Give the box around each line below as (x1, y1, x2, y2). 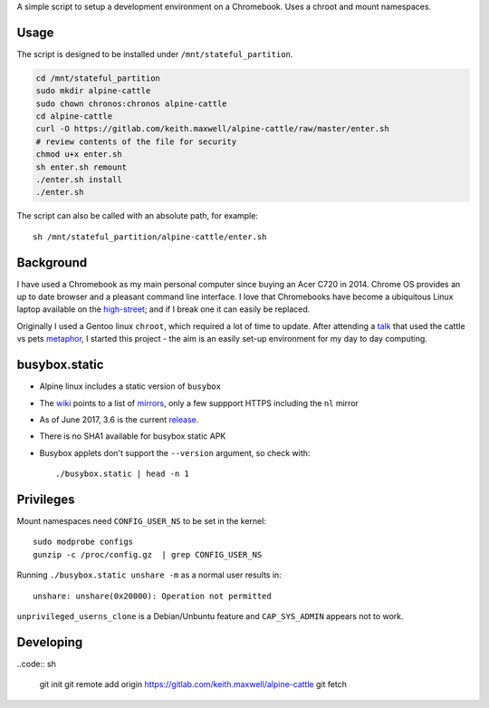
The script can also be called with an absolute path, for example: (16, 210, 258, 221)
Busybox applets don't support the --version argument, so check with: (39, 447, 311, 458)
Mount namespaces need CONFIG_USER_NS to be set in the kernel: (16, 516, 267, 527)
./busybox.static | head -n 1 (55, 469, 190, 480)
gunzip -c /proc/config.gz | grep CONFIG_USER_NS (33, 549, 263, 559)
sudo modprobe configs (33, 537, 134, 548)
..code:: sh (16, 658, 56, 669)
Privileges (16, 491, 75, 507)
